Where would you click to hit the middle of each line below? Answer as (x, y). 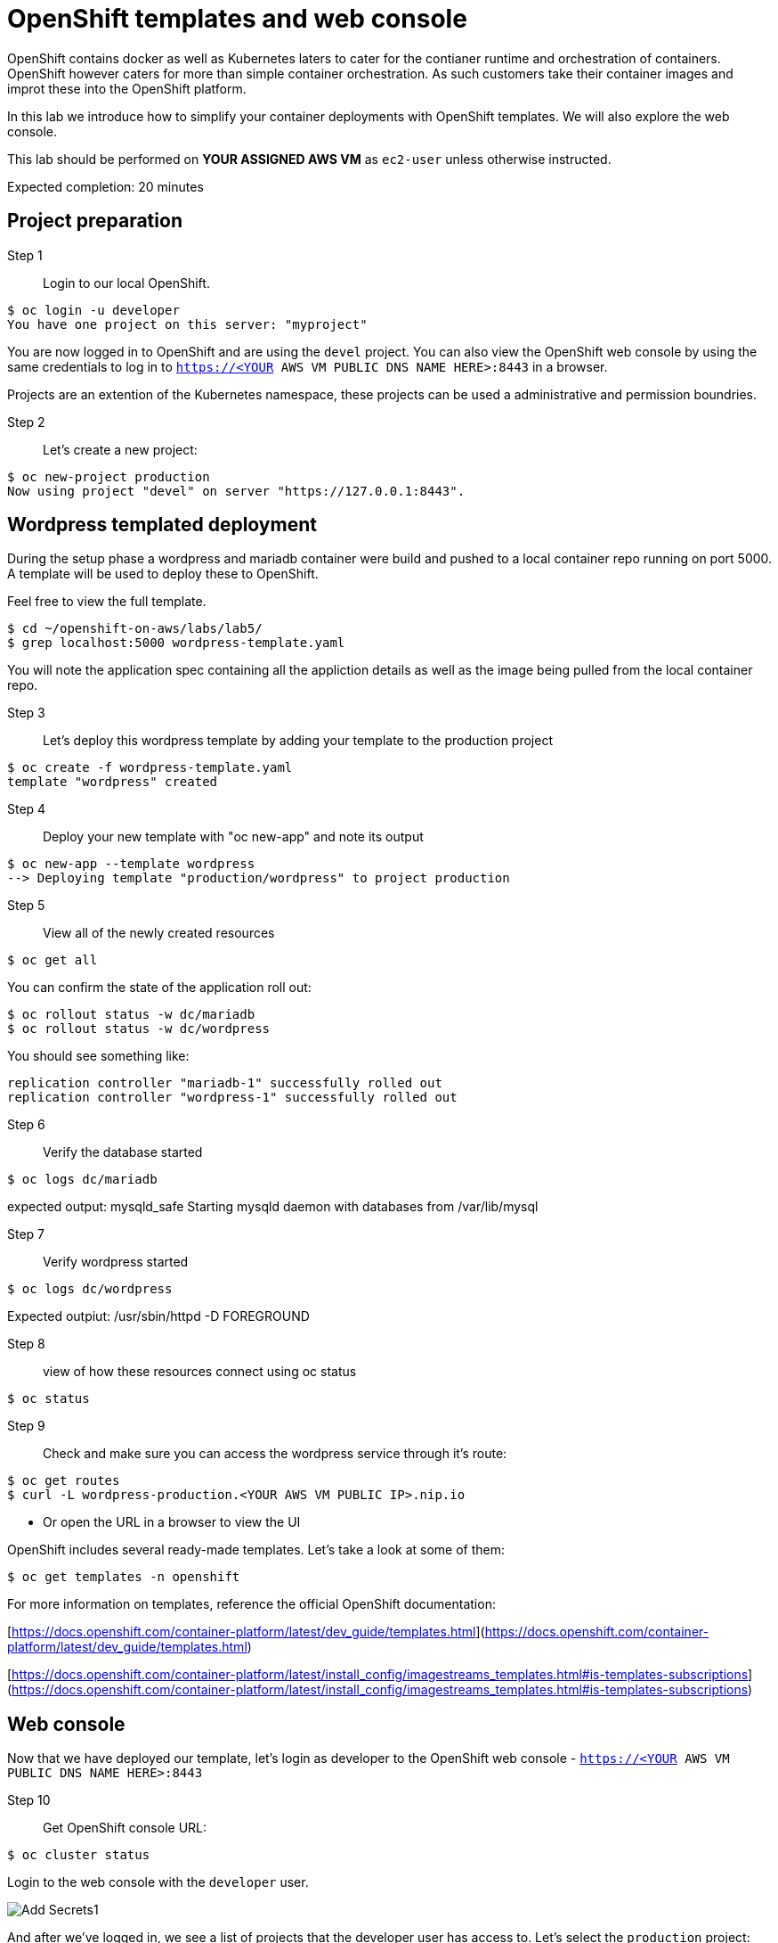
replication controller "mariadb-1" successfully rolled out (225, 1083)
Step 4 (27, 809)
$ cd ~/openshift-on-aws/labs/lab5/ (135, 629)
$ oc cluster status (79, 1855)
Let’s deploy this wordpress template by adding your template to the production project (298, 741)
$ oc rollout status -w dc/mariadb (131, 1015)
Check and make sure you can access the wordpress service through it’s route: (275, 1454)
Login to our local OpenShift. (126, 283)
